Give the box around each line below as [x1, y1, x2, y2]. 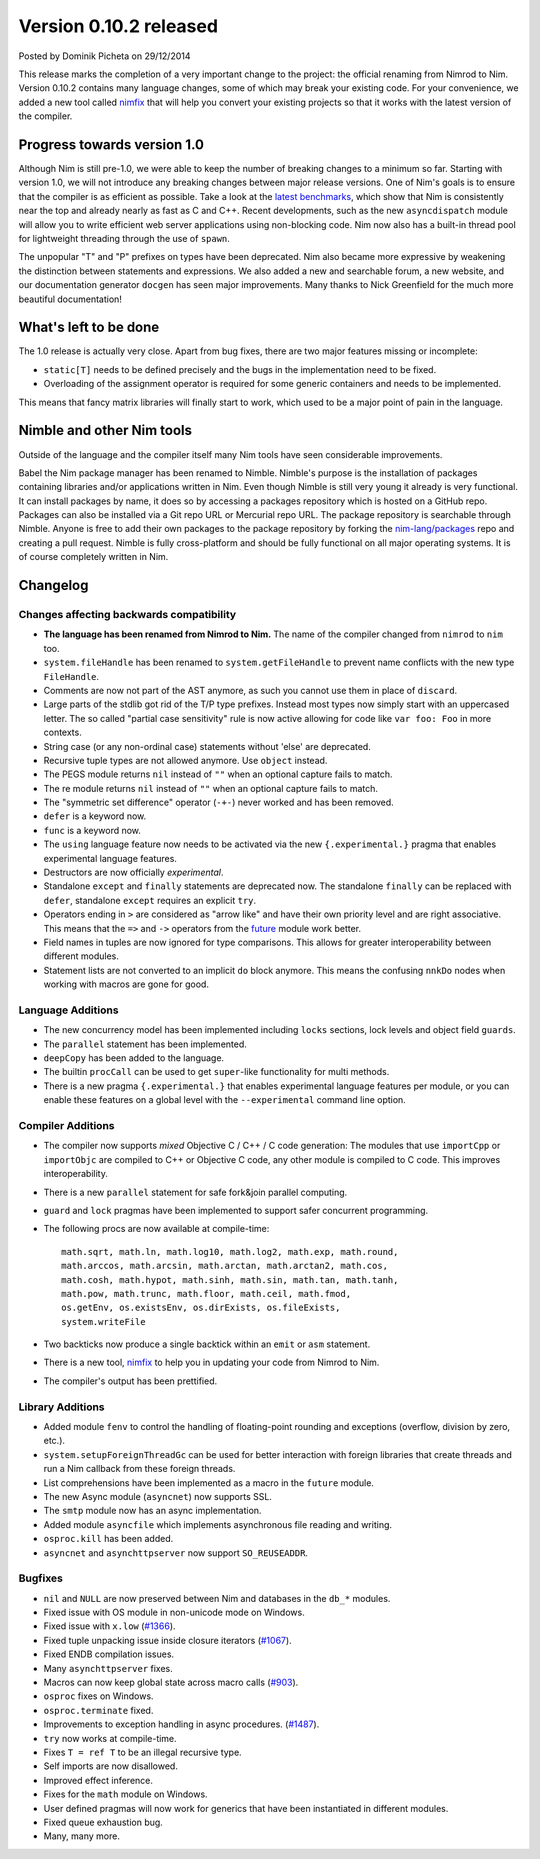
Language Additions [18, 1003, 119, 1017]
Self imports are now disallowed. [43, 1760, 179, 1772]
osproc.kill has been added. [43, 1533, 174, 1545]
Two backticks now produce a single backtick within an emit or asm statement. [43, 1338, 371, 1350]
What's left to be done [18, 319, 160, 336]
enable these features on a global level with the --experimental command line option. [43, 1094, 407, 1106]
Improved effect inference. [43, 1774, 154, 1786]
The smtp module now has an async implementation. [43, 1505, 262, 1517]
